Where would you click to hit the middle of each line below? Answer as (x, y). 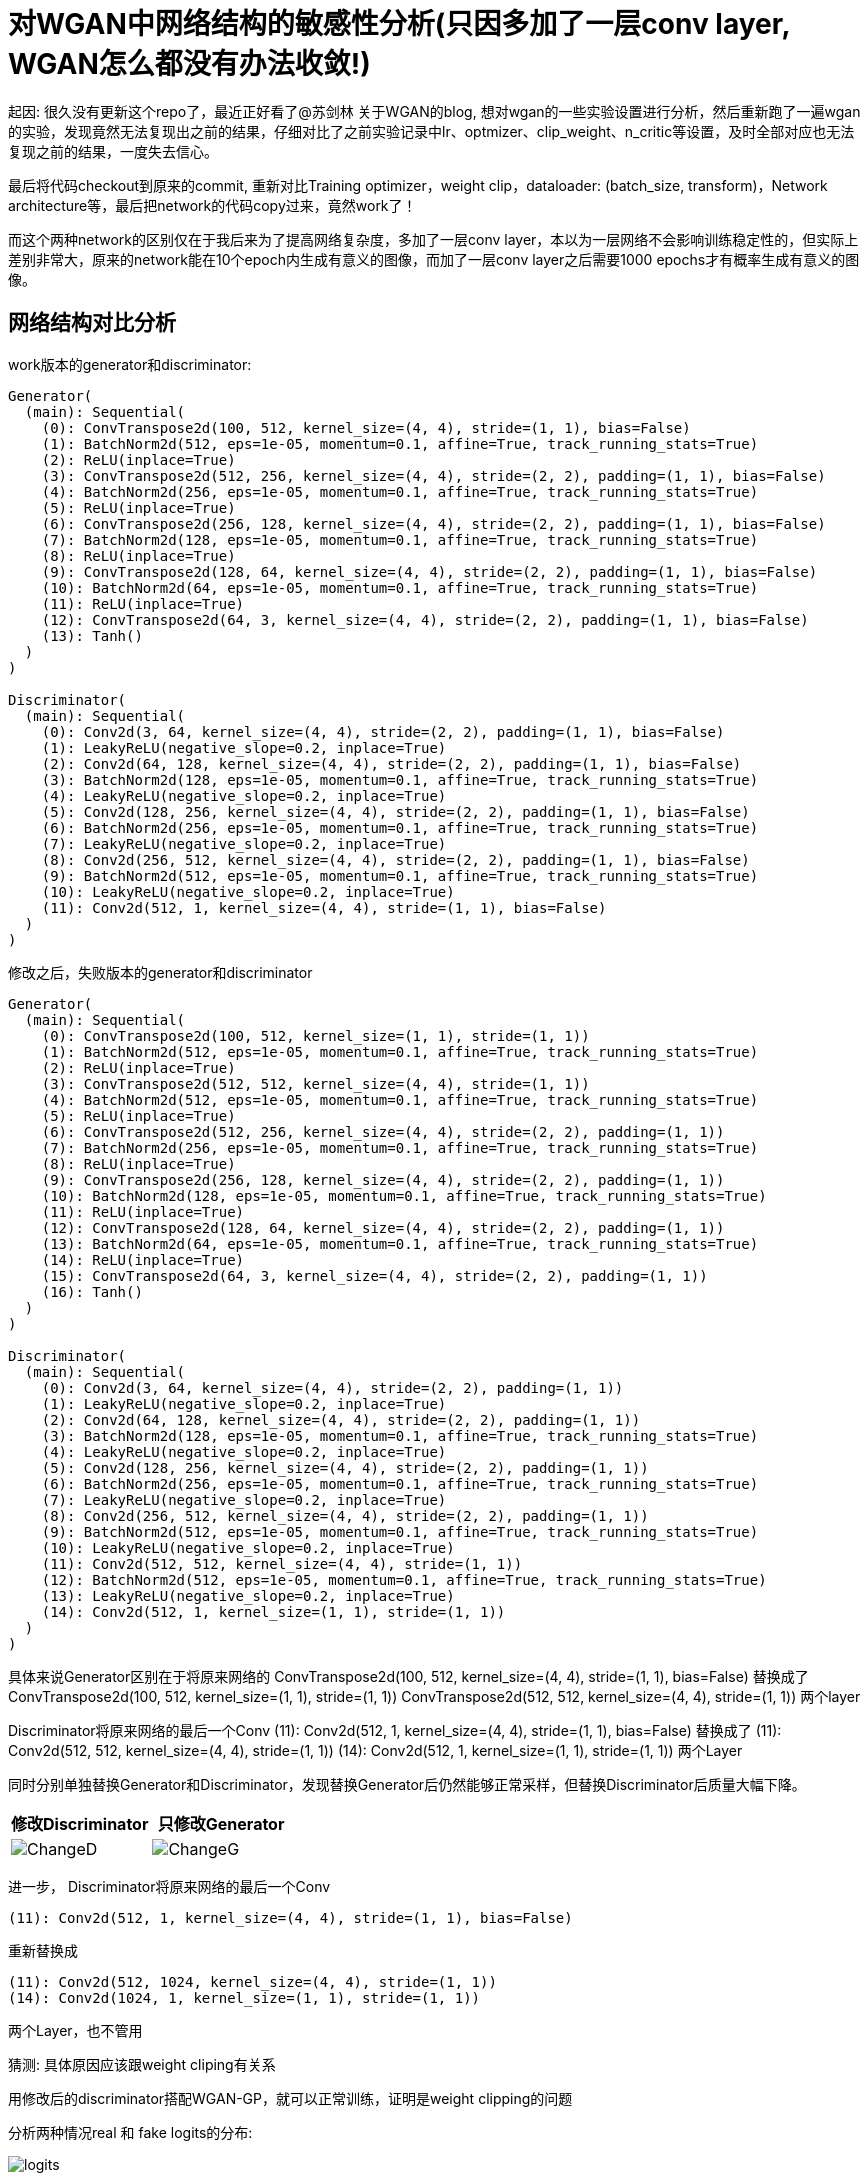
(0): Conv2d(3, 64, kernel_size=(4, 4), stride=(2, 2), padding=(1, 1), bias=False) (383, 731)
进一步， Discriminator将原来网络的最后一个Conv (169, 1886)
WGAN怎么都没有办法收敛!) (189, 64)
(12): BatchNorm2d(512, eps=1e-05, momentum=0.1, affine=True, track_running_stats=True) (404, 1579)
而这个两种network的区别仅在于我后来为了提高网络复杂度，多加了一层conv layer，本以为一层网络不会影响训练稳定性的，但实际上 (433, 239)
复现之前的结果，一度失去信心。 (113, 151)
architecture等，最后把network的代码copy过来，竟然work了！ (212, 205)
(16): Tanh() (92, 1291)
